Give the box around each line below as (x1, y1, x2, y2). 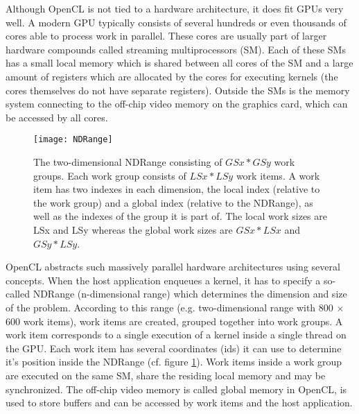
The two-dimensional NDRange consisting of (33, 155, 222, 169)
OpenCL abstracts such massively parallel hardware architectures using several (6, 259, 340, 274)
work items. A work (236, 168, 320, 182)
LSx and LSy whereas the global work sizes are (33, 222, 233, 236)
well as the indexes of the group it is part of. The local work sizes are (33, 209, 327, 223)
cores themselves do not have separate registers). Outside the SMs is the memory (6, 83, 350, 97)
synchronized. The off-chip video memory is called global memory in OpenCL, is (6, 381, 347, 396)
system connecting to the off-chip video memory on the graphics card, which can (6, 96, 348, 111)
